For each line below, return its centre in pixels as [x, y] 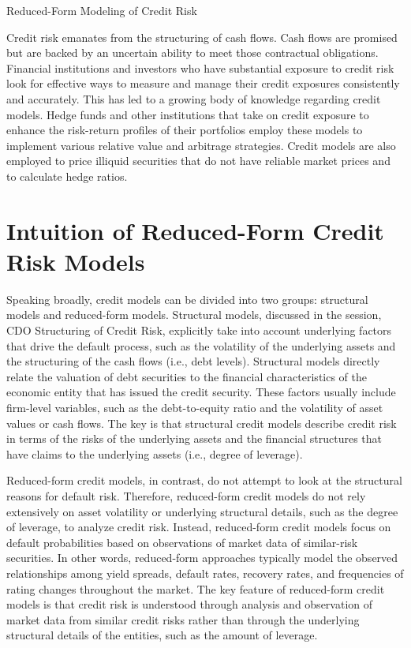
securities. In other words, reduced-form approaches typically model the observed [202, 558]
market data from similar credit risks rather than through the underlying [183, 619]
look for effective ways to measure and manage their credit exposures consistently [203, 83]
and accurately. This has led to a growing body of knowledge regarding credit [194, 98]
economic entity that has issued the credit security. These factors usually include [201, 392]
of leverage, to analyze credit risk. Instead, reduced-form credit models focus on [199, 527]
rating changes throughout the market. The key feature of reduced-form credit [196, 588]
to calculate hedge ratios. [67, 176]
